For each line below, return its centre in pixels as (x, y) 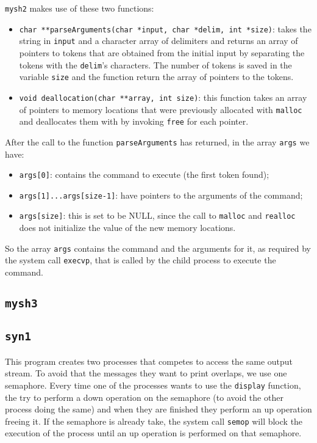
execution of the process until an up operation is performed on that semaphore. (153, 433)
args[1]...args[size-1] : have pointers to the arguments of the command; (161, 195)
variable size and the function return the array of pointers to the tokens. (156, 77)
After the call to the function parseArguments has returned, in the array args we (157, 141)
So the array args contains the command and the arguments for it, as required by (158, 248)
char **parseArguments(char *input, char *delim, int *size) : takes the (165, 28)
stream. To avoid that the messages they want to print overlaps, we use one (146, 373)
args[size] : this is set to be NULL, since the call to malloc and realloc (157, 215)
